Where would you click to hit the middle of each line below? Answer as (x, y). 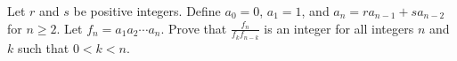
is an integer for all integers (339, 28)
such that (43, 47)
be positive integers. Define (147, 11)
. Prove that (194, 28)
